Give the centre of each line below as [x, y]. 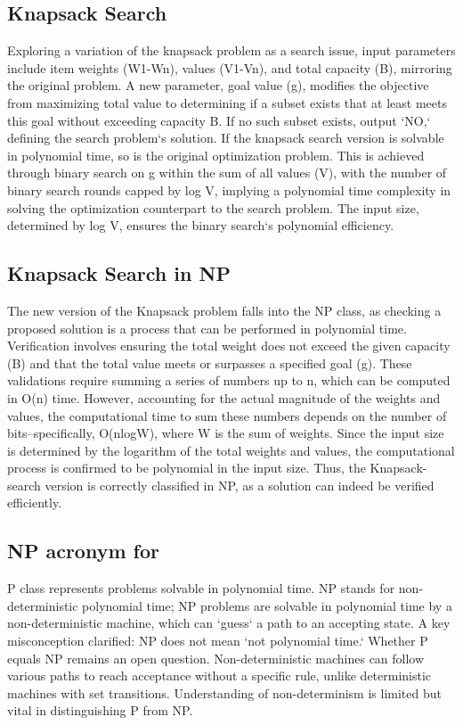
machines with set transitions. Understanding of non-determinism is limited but [224, 692]
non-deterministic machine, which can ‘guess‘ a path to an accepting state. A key [229, 623]
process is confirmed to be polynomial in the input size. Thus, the [187, 468]
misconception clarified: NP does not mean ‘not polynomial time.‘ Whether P [218, 641]
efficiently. [35, 503]
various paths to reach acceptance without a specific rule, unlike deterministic [219, 676]
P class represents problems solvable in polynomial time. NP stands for [201, 588]
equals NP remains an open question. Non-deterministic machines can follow [216, 658]
